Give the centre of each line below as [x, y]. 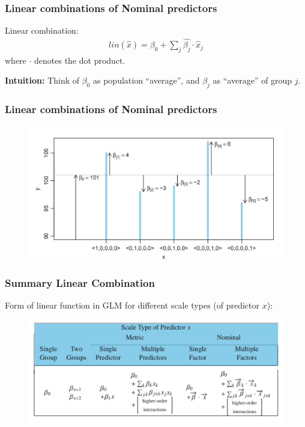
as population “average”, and [146, 80]
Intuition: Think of [42, 80]
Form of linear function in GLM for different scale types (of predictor [132, 305]
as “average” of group [252, 80]
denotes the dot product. [80, 60]
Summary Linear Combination [80, 282]
